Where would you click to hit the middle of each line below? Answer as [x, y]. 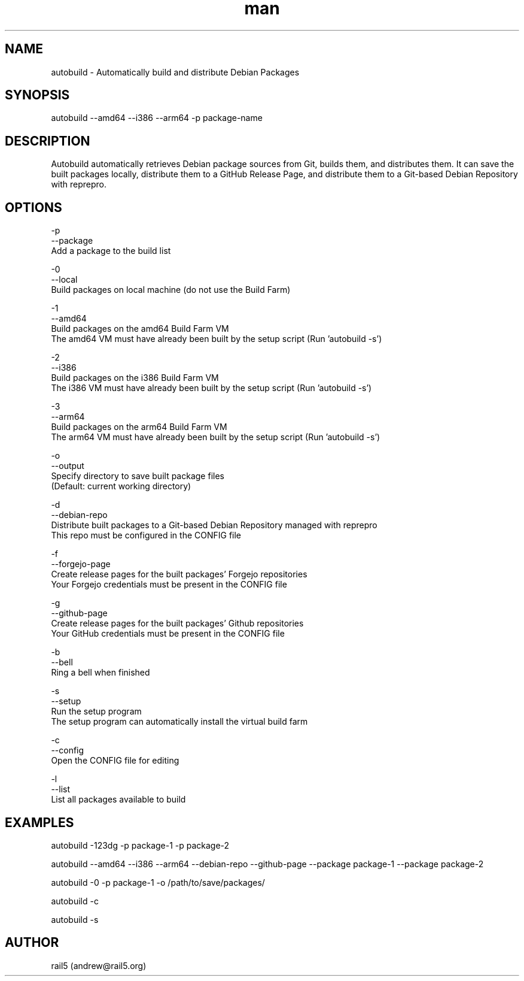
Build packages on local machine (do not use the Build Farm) [171, 290]
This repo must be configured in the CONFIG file [146, 535]
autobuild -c [75, 901]
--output [68, 466]
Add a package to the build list [111, 251]
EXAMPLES [39, 822]
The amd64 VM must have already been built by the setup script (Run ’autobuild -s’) [217, 339]
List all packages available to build [118, 800]
